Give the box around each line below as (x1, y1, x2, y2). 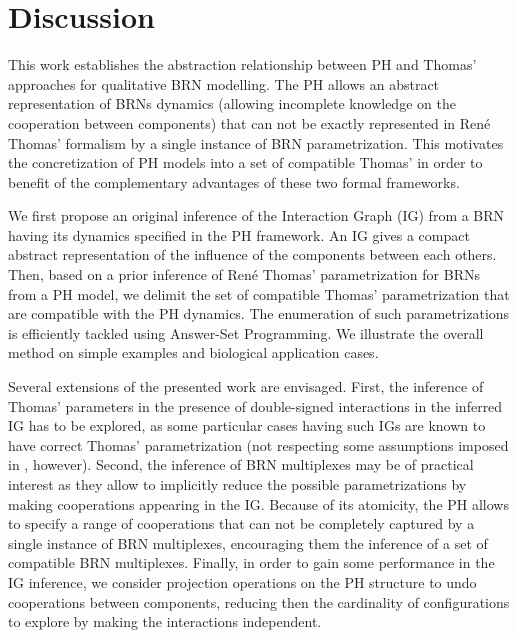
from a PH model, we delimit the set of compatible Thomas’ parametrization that (8, 283, 510, 304)
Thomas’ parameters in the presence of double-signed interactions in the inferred (8, 395, 503, 416)
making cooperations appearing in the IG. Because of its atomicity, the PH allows (8, 493, 509, 514)
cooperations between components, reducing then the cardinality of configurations (8, 591, 510, 612)
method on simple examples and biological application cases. (8, 342, 379, 363)
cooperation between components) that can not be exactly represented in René (8, 112, 491, 133)
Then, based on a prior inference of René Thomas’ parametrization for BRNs (8, 264, 480, 285)
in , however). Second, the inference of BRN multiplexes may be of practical (8, 454, 474, 475)
